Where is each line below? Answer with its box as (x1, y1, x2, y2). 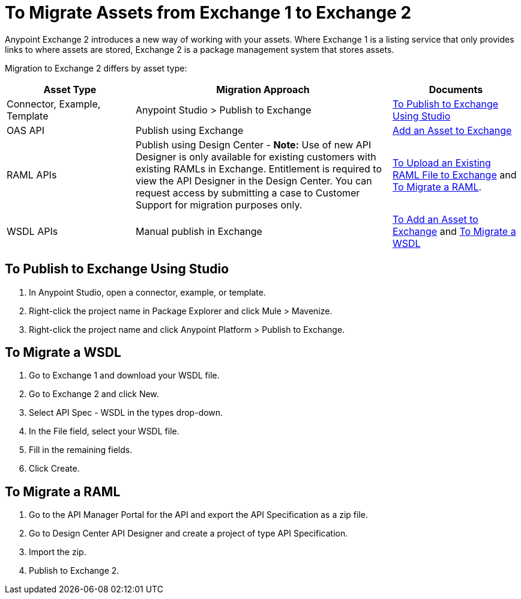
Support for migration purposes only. (136, 198, 303, 211)
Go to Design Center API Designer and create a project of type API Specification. (29, 528, 348, 539)
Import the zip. (29, 547, 86, 558)
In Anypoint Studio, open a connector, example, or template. (29, 287, 266, 297)
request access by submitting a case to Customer (136, 186, 360, 199)
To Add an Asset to (393, 213, 478, 225)
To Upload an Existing (393, 156, 491, 169)
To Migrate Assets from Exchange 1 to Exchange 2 (5, 2, 412, 23)
